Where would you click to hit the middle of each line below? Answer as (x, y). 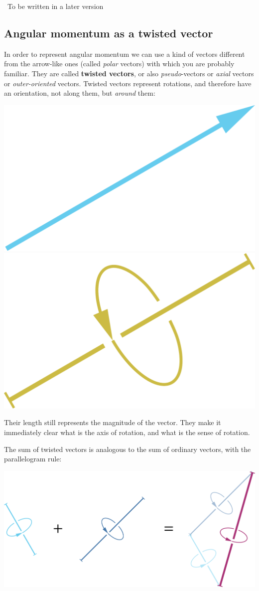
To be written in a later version (55, 6)
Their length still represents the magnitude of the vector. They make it (113, 422)
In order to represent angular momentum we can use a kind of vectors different (125, 54)
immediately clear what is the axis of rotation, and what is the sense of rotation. (127, 432)
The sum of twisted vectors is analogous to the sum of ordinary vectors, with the (128, 449)
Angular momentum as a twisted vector (109, 33)
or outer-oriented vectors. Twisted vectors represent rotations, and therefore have (128, 83)
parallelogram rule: (33, 459)
